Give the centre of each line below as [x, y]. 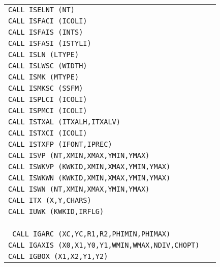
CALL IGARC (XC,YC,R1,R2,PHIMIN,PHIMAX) [91, 234]
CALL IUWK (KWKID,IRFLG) [56, 211]
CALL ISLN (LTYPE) [44, 55]
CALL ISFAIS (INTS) [46, 32]
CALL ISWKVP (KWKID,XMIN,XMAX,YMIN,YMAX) [89, 167]
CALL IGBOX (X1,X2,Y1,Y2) [58, 256]
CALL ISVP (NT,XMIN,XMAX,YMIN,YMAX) [79, 155]
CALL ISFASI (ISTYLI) [50, 43]
